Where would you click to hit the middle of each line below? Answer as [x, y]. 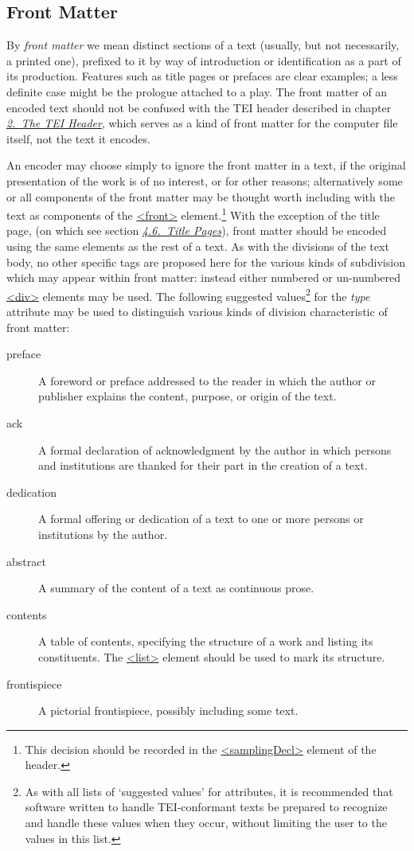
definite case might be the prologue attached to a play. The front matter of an [197, 91]
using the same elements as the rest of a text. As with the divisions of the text [198, 246]
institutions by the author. [103, 534]
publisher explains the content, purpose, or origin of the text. [187, 396]
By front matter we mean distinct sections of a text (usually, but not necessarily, [203, 45]
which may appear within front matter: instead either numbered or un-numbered [204, 277]
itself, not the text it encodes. [78, 138]
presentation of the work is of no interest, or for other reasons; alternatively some [205, 180]
